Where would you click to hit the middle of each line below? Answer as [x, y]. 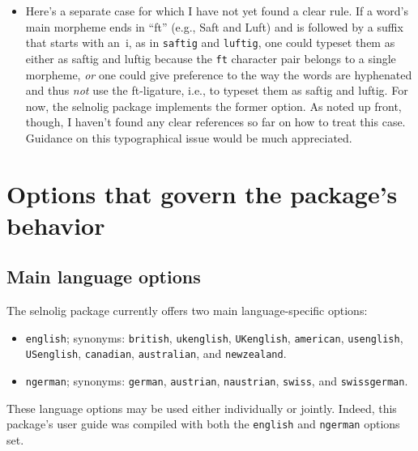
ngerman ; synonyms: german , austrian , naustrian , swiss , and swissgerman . [217, 381]
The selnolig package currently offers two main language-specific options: [187, 311]
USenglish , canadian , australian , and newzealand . [156, 353]
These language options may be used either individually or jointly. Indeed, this [202, 408]
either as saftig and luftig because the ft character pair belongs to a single [211, 58]
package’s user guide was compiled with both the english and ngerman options [203, 424]
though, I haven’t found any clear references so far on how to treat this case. [215, 122]
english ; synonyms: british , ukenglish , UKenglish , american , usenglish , [214, 337]
